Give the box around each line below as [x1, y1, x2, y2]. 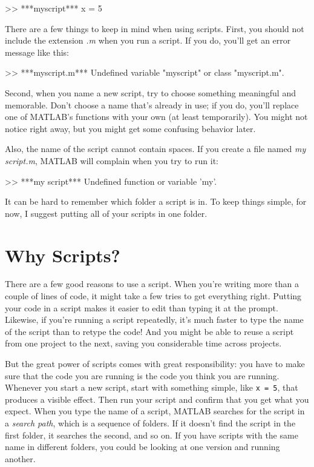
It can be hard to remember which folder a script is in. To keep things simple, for [5, 195, 307, 208]
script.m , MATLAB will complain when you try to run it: [5, 154, 218, 167]
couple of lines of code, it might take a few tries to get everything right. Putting [5, 290, 302, 302]
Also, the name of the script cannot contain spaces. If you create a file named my [5, 142, 306, 155]
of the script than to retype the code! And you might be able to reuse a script [5, 325, 294, 337]
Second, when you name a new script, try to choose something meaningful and [5, 86, 296, 99]
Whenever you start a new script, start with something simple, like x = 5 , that [5, 381, 298, 394]
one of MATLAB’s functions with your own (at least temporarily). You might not [5, 110, 308, 123]
